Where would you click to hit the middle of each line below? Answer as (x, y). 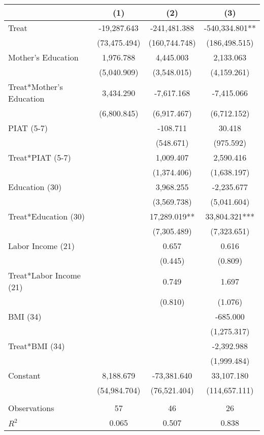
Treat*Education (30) (46, 216)
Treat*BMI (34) (37, 346)
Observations (31, 408)
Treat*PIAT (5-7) (40, 157)
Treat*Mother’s (36, 87)
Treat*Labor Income (44, 275)
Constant (24, 375)
